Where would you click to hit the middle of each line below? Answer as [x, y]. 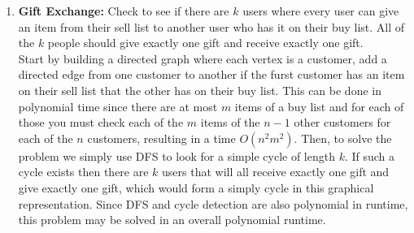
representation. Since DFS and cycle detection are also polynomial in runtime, [213, 203]
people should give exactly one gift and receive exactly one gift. [205, 43]
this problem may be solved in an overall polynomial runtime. [172, 220]
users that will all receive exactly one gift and [276, 172]
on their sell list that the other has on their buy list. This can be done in [200, 90]
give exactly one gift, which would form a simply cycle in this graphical [196, 187]
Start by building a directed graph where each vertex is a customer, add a [203, 58]
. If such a [370, 155]
